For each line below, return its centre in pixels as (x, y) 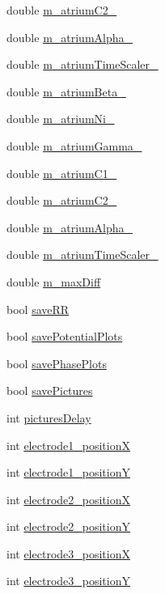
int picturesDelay (49, 417)
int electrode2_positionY (68, 526)
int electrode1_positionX (68, 445)
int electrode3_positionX (68, 553)
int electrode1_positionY (68, 472)
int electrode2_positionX (68, 499)
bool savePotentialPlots (65, 336)
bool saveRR (38, 309)
